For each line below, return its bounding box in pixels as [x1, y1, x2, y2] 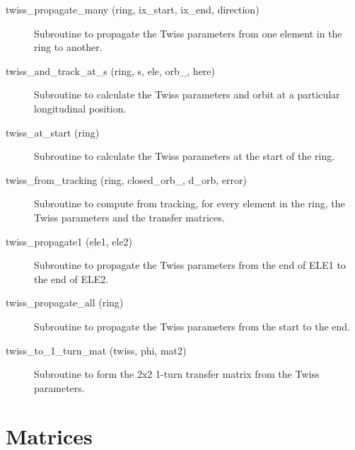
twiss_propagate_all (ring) [6, 295, 124, 310]
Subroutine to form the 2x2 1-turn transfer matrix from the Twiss [34, 367, 320, 381]
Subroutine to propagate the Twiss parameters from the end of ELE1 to [34, 258, 346, 272]
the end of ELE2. [34, 271, 109, 286]
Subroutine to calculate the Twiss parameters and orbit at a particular [34, 87, 340, 102]
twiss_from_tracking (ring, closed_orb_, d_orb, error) [6, 172, 247, 187]
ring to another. [34, 40, 103, 54]
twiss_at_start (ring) [6, 125, 100, 139]
